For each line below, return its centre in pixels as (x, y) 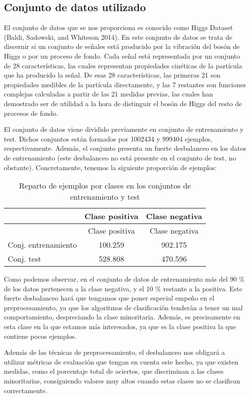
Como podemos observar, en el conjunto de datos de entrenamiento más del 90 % (124, 279)
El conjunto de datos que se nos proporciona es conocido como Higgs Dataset (118, 27)
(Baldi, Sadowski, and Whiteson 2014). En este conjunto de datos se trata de (118, 37)
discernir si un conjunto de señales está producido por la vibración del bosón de (122, 46)
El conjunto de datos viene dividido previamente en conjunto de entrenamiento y (124, 129)
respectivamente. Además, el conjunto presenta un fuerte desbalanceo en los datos (125, 148)
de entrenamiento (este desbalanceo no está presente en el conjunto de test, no (120, 157)
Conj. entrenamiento (42, 245)
